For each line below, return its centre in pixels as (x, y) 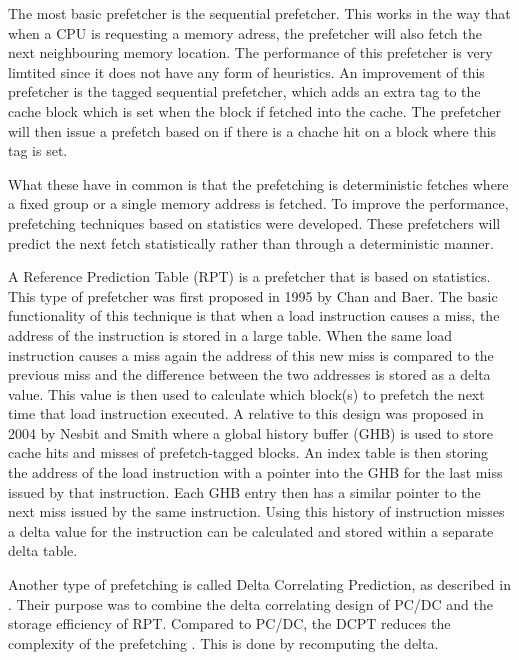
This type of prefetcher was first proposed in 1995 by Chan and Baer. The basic (253, 295)
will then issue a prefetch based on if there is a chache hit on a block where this (252, 130)
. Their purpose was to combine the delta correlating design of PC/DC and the (250, 603)
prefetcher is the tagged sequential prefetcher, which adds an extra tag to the (244, 91)
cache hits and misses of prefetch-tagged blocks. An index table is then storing (248, 452)
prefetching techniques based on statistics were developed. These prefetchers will (254, 222)
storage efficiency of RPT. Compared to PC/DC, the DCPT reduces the (229, 623)
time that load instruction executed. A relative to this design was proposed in (246, 413)
